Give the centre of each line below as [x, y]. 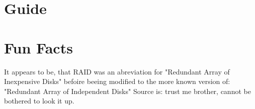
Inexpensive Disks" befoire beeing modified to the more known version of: [117, 81]
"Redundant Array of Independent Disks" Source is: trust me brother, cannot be [127, 91]
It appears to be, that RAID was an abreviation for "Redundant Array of [117, 71]
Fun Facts [38, 47]
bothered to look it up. [39, 101]
